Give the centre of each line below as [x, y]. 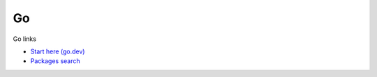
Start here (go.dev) [58, 51]
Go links [24, 39]
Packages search [55, 61]
